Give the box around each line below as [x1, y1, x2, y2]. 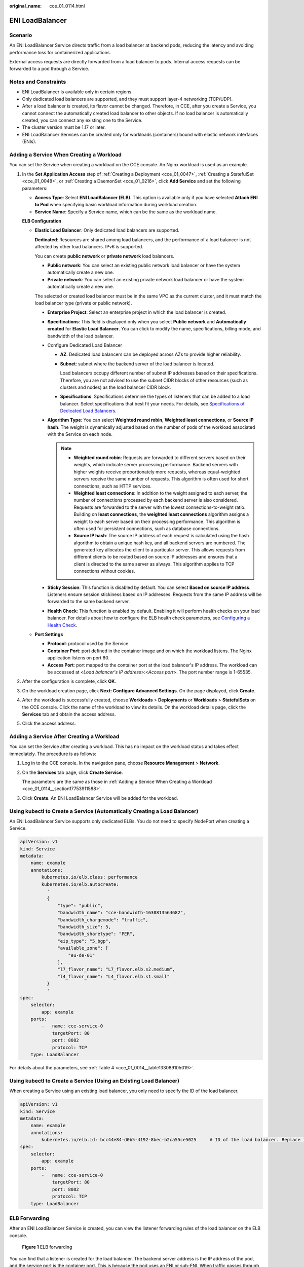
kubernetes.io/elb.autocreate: [41, 881, 119, 887]
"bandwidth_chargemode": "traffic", [57, 917, 149, 922]
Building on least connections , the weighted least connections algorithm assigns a [73, 511, 249, 517]
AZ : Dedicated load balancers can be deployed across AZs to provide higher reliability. [60, 351, 242, 357]
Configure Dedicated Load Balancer [47, 342, 123, 348]
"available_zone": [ [57, 945, 108, 951]
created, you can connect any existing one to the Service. [22, 117, 143, 124]
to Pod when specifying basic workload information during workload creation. [34, 202, 198, 208]
